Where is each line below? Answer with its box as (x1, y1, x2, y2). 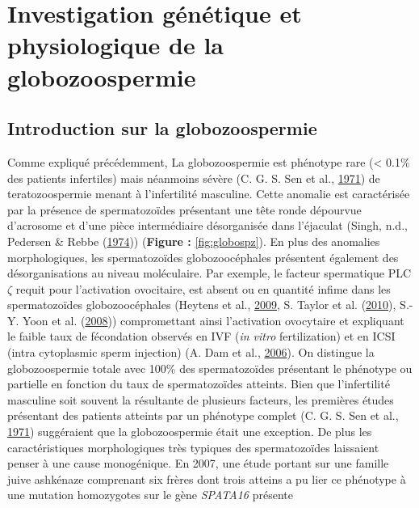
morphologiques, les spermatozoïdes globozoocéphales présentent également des (7, 248, 399, 265)
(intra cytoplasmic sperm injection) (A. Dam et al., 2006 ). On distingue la (7, 344, 375, 361)
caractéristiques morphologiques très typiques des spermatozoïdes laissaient (7, 438, 379, 455)
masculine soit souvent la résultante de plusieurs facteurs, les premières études (7, 391, 394, 408)
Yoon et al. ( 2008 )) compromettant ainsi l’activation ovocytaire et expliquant (23, 311, 404, 328)
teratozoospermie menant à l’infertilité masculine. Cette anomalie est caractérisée (7, 185, 410, 202)
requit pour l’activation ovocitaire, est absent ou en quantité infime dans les (15, 280, 391, 297)
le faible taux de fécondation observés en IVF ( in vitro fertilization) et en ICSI (7, 328, 396, 345)
